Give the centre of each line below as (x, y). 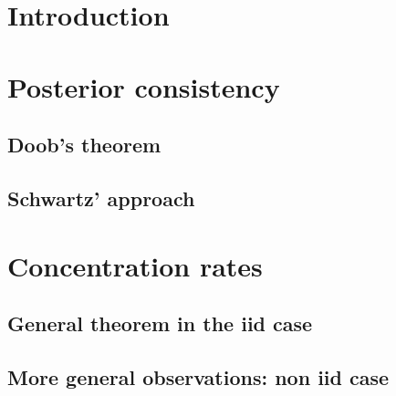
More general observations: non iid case (198, 376)
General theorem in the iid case (160, 323)
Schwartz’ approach (101, 198)
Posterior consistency (144, 86)
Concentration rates (135, 265)
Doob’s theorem (84, 145)
